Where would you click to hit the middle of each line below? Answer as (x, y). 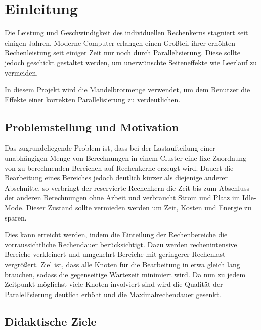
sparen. (16, 217)
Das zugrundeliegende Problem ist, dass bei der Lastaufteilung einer (110, 148)
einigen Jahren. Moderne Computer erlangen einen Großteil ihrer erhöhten (120, 42)
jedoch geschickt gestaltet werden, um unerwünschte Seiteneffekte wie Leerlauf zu (131, 62)
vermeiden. (21, 72)
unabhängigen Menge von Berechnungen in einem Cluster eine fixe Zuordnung (125, 158)
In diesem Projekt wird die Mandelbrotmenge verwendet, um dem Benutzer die (127, 89)
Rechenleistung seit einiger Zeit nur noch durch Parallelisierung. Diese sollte (122, 52)
